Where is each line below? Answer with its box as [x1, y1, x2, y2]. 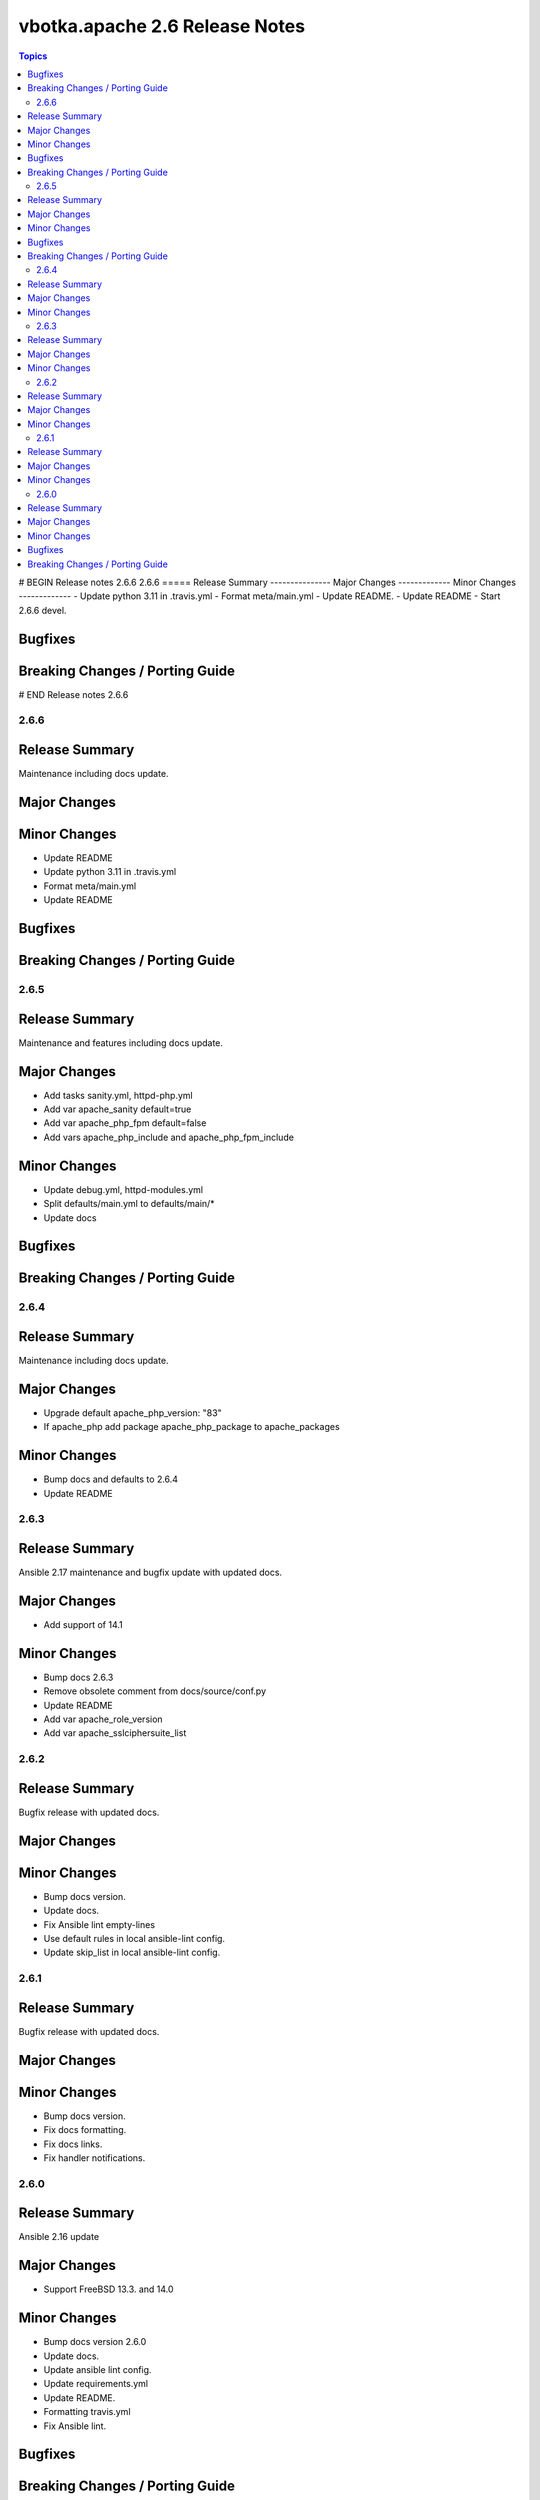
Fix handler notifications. [43, 2151, 146, 2164]
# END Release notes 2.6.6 [18, 688, 129, 700]
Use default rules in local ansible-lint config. [43, 1933, 225, 1945]
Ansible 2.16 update [18, 2231, 100, 2243]
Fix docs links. [43, 2138, 103, 2150]
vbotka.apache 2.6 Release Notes [18, 15, 305, 37]
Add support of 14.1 [43, 1619, 124, 1630]
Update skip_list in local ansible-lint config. [43, 1946, 221, 1959]
